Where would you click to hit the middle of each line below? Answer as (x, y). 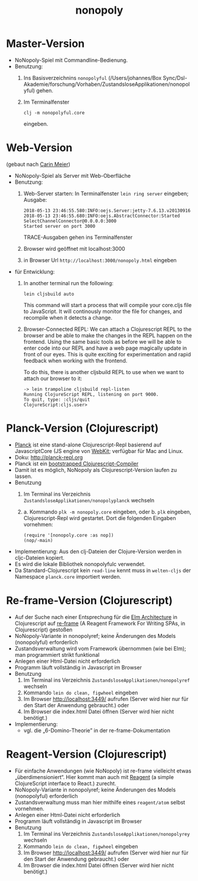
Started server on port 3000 (59, 226)
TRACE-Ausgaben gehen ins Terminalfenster (78, 237)
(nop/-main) (38, 540)
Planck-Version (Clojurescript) (82, 428)
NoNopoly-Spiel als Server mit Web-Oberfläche (73, 175)
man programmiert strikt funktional (57, 655)
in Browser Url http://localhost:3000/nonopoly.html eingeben (100, 260)
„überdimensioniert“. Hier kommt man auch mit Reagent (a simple (94, 777)
